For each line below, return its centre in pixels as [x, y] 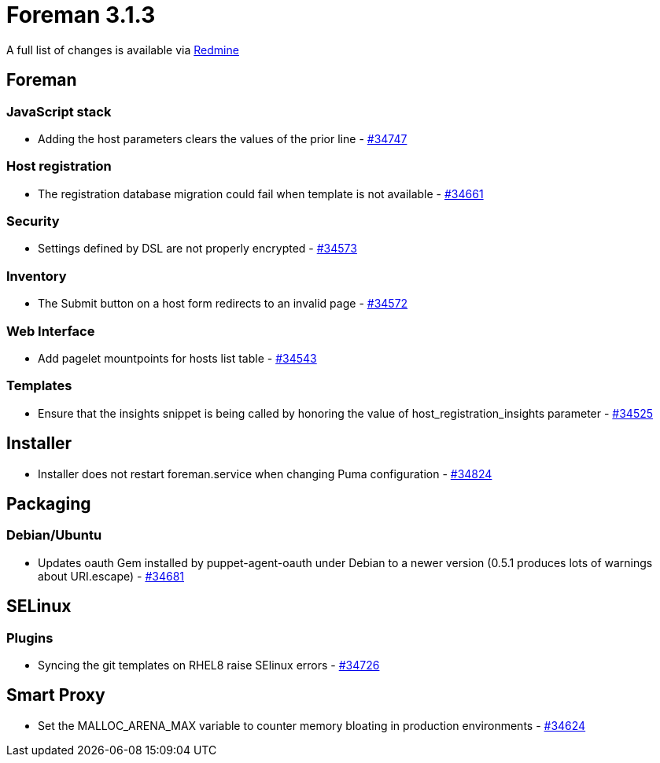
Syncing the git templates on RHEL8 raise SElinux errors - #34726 [209, 665]
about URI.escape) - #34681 [111, 576]
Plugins [30, 638]
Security [33, 221]
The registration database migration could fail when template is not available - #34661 [261, 194]
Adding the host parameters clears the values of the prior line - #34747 [223, 138]
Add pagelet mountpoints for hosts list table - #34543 [177, 358]
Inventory [37, 276]
